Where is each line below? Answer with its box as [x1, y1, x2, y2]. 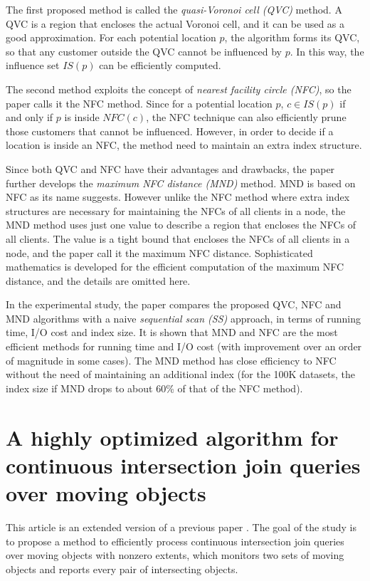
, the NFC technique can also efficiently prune [146, 110, 347, 125]
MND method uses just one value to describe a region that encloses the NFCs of [6, 217, 356, 232]
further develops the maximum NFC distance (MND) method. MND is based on [6, 175, 356, 190]
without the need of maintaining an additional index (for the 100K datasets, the [6, 367, 356, 382]
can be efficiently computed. [99, 58, 221, 73]
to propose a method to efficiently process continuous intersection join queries [6, 533, 344, 548]
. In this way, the [290, 43, 364, 58]
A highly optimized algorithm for [6, 422, 339, 451]
